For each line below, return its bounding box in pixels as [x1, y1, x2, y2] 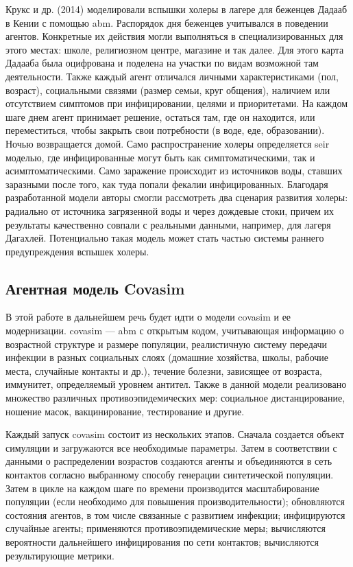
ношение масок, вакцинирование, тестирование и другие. [5, 404, 245, 418]
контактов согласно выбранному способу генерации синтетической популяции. [5, 467, 334, 482]
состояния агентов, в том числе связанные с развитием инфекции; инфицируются [5, 507, 345, 522]
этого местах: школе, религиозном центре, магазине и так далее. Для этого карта [5, 42, 344, 56]
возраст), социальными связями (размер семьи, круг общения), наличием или [5, 82, 330, 97]
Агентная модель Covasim [5, 277, 185, 299]
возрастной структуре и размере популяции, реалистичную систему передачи [5, 336, 327, 351]
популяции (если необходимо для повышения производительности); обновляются [5, 494, 345, 509]
